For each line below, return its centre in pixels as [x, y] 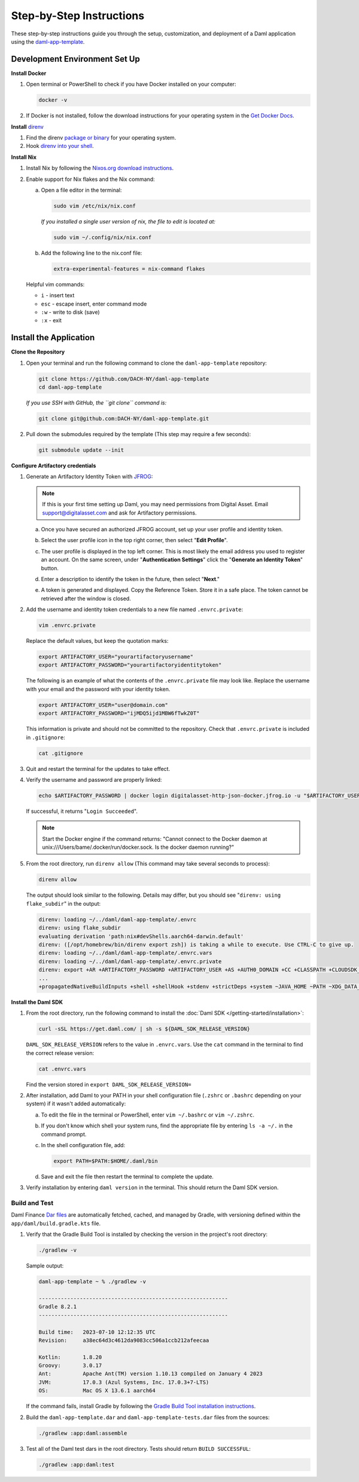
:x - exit [51, 320]
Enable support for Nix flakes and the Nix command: [90, 179]
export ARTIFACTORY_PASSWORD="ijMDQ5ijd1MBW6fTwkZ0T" [119, 713]
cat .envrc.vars [63, 1069]
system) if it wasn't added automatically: [76, 1104]
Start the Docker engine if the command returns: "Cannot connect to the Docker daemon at [155, 839]
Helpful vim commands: [55, 284]
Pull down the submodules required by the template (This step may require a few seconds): [139, 434]
